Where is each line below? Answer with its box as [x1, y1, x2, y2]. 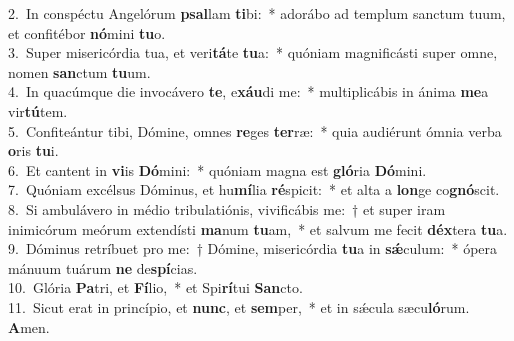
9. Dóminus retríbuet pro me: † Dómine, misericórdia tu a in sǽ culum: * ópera [8, 238, 498, 259]
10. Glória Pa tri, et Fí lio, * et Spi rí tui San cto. [8, 277, 303, 298]
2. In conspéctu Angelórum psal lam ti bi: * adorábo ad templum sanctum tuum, [8, 3, 506, 23]
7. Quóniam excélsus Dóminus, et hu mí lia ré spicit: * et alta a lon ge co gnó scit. [8, 179, 500, 200]
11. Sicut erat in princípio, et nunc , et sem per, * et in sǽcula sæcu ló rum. [8, 296, 470, 317]
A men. [8, 316, 50, 337]
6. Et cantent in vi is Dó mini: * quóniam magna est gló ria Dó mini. [8, 159, 427, 180]
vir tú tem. [8, 100, 68, 121]
